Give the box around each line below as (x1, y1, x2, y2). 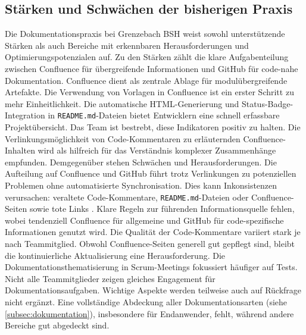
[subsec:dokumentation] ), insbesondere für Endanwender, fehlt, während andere (5, 307, 294, 320)
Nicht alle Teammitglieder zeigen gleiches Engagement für (5, 272, 216, 284)
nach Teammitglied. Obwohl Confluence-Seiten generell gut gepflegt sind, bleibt (5, 237, 295, 250)
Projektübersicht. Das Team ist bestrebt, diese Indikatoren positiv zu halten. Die (5, 121, 301, 133)
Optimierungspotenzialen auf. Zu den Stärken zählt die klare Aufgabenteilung (5, 51, 289, 63)
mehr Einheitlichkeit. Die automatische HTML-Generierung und (5, 97, 239, 109)
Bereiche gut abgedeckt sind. (5, 319, 110, 331)
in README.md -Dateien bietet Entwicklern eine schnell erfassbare (48, 109, 280, 121)
